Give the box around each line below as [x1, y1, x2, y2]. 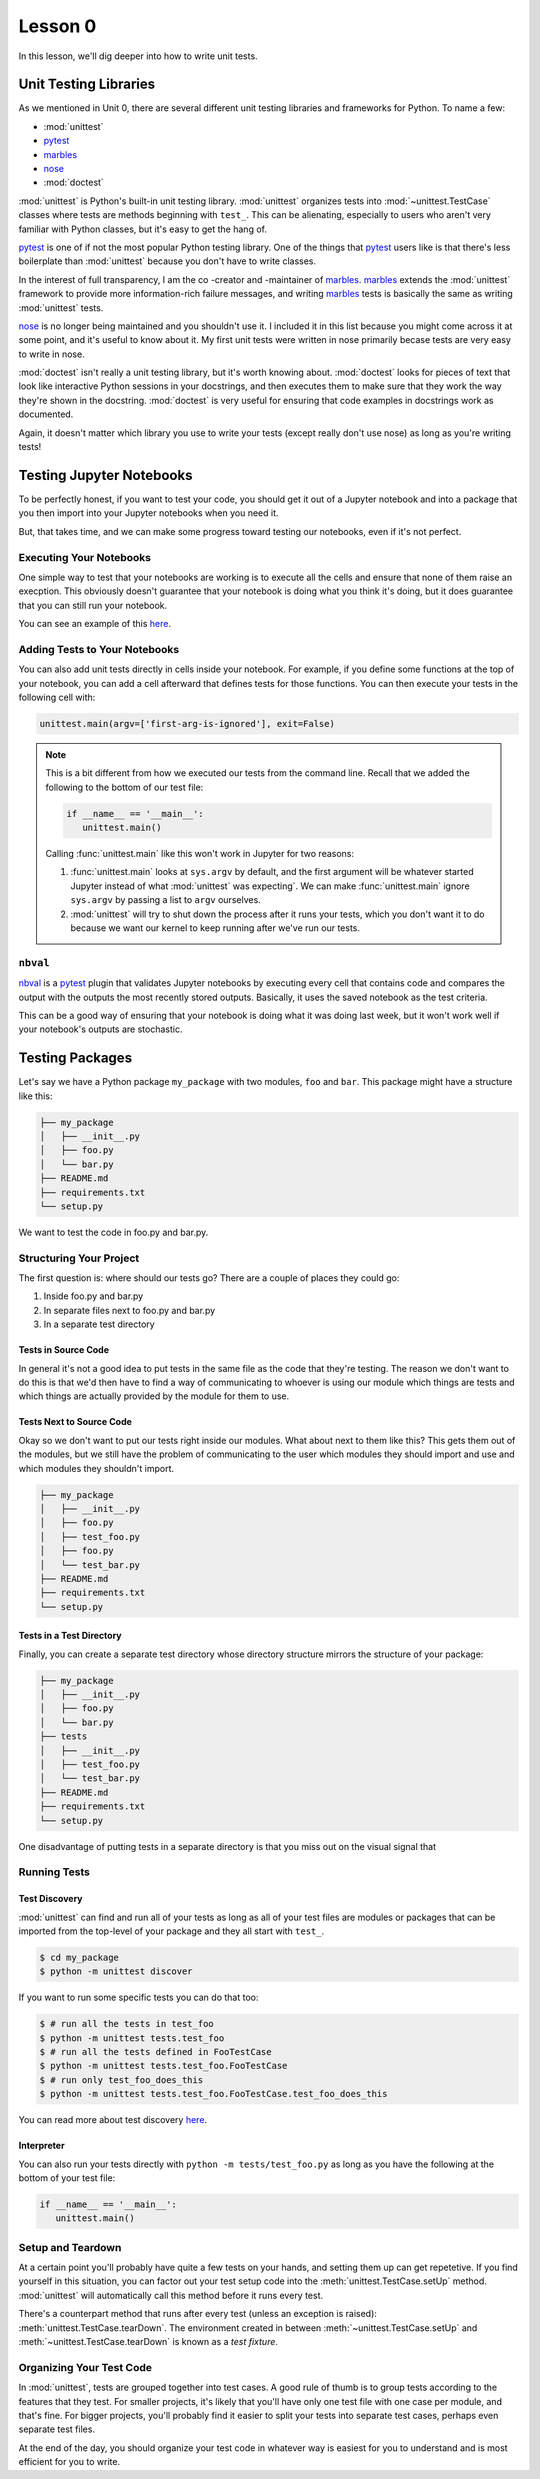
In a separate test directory [43, 1318, 155, 1330]
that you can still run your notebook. [18, 599, 168, 611]
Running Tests [18, 1865, 90, 1879]
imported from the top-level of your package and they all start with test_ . [18, 1925, 325, 1937]
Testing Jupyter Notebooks [18, 466, 193, 484]
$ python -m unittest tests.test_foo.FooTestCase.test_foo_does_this [39, 2088, 388, 2100]
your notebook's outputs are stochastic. [18, 1023, 183, 1035]
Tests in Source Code [18, 1344, 110, 1356]
